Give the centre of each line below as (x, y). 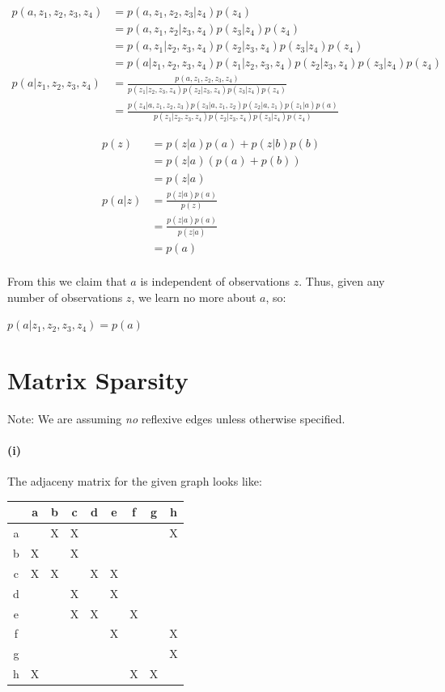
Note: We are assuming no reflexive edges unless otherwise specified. (176, 418)
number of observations (65, 297)
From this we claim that (67, 280)
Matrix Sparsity (98, 379)
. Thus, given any (342, 280)
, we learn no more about (194, 297)
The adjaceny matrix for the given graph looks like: (135, 481)
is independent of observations (215, 280)
